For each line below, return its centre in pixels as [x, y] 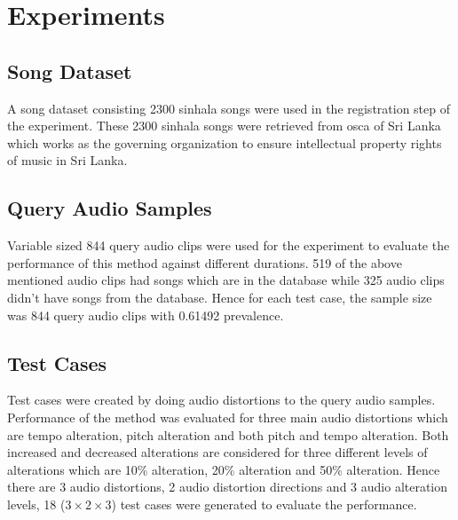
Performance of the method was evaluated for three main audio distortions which [228, 417]
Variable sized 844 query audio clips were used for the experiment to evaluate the [229, 245]
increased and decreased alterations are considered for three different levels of [217, 452]
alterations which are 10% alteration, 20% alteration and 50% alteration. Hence [224, 469]
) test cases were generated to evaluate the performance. [264, 504]
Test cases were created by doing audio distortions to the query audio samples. [221, 400]
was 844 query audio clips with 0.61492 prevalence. [146, 315]
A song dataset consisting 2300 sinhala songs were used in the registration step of [229, 108]
